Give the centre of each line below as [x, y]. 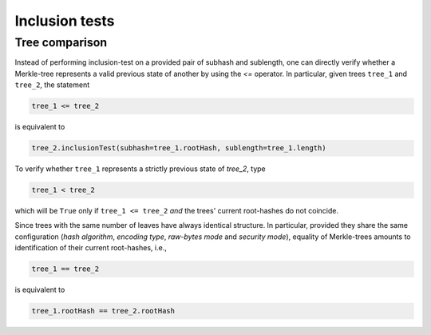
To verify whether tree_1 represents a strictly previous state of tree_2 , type [140, 169]
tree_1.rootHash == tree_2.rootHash [103, 311]
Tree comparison [61, 42]
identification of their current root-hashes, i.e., [91, 248]
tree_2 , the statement [52, 85]
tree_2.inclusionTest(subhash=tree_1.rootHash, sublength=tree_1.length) [179, 148]
